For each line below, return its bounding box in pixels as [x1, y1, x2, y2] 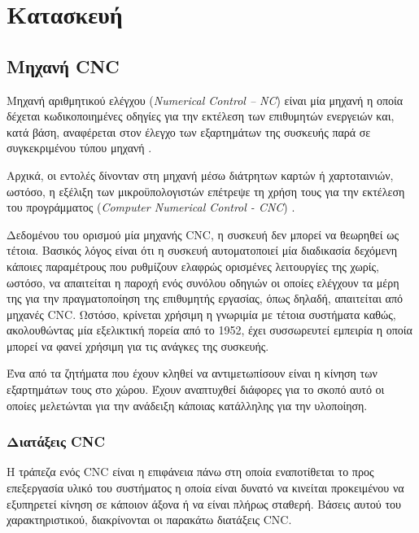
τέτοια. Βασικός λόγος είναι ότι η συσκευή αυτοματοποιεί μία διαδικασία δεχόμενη [7, 242, 397, 259]
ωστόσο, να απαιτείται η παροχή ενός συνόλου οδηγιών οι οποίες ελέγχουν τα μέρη [7, 273, 399, 291]
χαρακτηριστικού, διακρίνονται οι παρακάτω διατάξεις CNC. [7, 511, 292, 528]
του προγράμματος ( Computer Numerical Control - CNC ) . [7, 199, 295, 216]
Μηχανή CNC [7, 53, 120, 78]
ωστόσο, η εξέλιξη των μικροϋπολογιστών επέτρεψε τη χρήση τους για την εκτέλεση [7, 182, 405, 199]
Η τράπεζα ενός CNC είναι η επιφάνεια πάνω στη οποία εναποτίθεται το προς [7, 463, 374, 480]
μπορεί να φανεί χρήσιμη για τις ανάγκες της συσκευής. [7, 337, 269, 354]
